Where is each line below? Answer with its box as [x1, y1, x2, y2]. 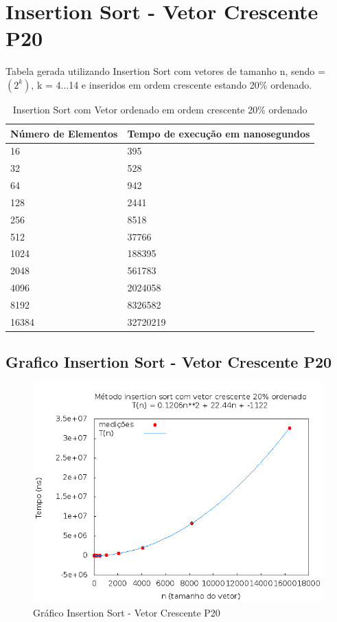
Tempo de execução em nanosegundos [127, 126, 310, 140]
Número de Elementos [10, 126, 118, 140]
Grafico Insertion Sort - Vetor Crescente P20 [5, 351, 332, 373]
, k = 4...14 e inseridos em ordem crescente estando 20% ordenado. [31, 77, 312, 91]
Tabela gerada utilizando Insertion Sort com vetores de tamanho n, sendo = [5, 64, 325, 78]
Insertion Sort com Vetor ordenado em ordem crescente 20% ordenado [12, 102, 307, 116]
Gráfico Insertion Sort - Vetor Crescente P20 [33, 605, 220, 619]
